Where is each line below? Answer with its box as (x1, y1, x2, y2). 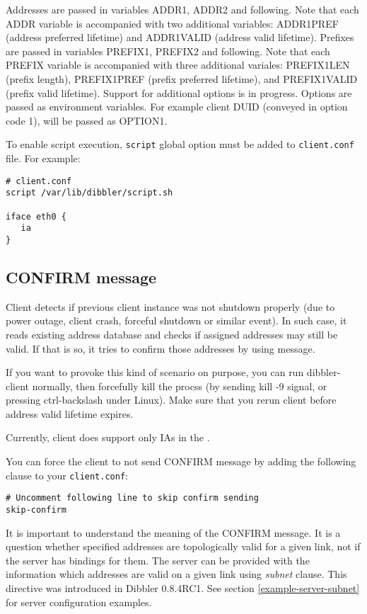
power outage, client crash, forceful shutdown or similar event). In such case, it (6, 313, 347, 328)
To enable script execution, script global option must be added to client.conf (6, 137, 354, 152)
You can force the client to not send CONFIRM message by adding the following (6, 454, 356, 469)
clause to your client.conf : (6, 467, 128, 482)
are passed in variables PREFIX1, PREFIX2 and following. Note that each (6, 43, 330, 58)
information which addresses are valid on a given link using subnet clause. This (6, 567, 347, 581)
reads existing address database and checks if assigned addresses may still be (6, 326, 338, 341)
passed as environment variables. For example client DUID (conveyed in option (6, 99, 348, 114)
